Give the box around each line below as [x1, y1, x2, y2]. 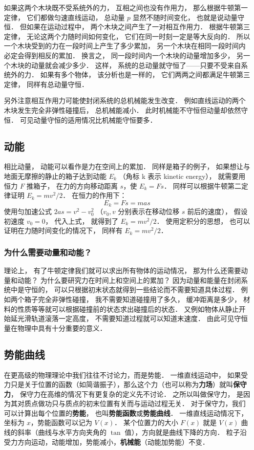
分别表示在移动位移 [118, 206, 180, 216]
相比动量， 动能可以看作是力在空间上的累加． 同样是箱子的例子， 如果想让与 [4, 161, 250, 171]
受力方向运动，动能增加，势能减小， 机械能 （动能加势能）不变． [4, 436, 209, 447]
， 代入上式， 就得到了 [45, 215, 119, 226]
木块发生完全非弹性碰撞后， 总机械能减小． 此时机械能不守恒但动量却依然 [4, 105, 241, 115]
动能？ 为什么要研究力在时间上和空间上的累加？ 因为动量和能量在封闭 [17, 275, 241, 285]
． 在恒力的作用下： [63, 190, 127, 200]
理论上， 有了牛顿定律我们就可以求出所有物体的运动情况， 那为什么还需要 [4, 265, 241, 276]
